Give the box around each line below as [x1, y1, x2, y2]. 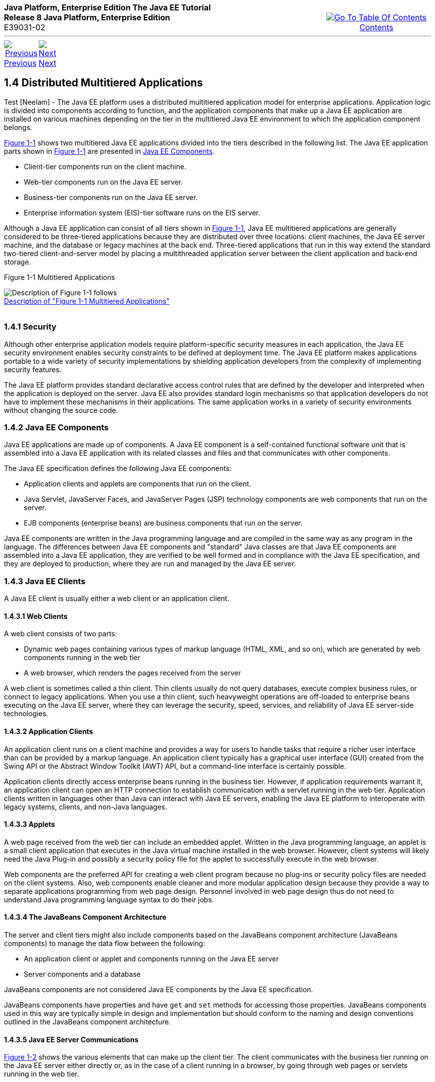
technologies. [4, 709, 48, 718]
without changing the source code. [4, 406, 118, 414]
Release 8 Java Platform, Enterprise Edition [4, 12, 170, 22]
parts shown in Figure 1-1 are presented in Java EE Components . [4, 146, 215, 155]
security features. [4, 365, 62, 374]
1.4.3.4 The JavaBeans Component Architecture [4, 913, 167, 922]
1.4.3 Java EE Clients [4, 576, 86, 586]
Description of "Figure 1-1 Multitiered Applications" [4, 296, 170, 305]
